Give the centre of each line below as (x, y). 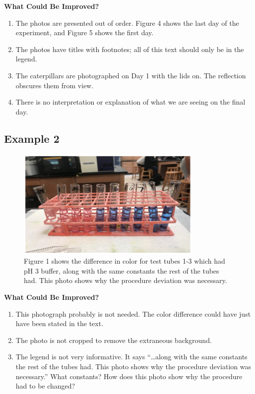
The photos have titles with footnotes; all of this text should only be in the (130, 49)
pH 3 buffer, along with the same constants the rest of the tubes (122, 270)
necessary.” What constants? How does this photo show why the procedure (129, 376)
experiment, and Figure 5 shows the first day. (85, 32)
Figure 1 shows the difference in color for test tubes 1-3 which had (125, 261)
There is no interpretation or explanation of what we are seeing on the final (130, 102)
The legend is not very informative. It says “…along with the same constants (131, 357)
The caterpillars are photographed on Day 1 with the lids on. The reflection (131, 75)
